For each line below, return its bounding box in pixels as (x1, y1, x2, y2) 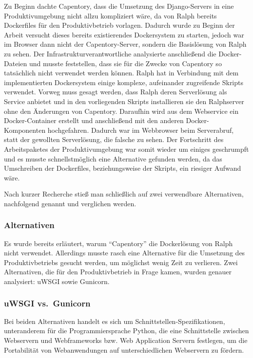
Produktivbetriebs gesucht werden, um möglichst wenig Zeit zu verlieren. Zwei (4, 257, 238, 267)
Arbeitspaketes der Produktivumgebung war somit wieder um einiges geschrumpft (4, 143, 249, 154)
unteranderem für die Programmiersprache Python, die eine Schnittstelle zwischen (4, 325, 249, 336)
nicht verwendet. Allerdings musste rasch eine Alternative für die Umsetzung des (4, 248, 245, 258)
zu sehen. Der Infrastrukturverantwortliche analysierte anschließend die (4, 48, 216, 58)
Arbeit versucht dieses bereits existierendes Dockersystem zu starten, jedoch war (4, 29, 244, 39)
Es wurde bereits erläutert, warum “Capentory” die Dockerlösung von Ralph (4, 238, 233, 248)
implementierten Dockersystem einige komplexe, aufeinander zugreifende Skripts (4, 77, 244, 87)
